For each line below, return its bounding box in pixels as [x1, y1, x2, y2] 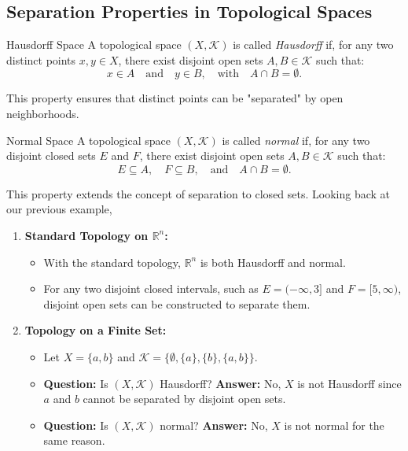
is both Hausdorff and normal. [200, 253, 346, 270]
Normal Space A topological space [6, 131, 171, 148]
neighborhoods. [6, 105, 79, 121]
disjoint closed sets [6, 147, 96, 164]
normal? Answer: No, [160, 416, 268, 433]
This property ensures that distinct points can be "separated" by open [6, 90, 344, 106]
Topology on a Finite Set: [24, 322, 167, 338]
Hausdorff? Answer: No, [160, 375, 281, 391]
